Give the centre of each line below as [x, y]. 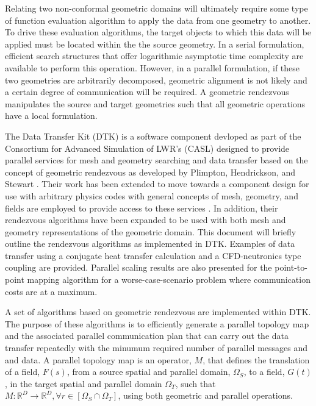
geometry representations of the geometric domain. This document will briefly [151, 231]
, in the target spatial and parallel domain [84, 383]
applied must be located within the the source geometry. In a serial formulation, [155, 44]
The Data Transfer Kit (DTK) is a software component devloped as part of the [153, 136]
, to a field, [264, 372]
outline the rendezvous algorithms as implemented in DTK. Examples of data [150, 244]
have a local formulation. [51, 116]
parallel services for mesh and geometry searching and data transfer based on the [156, 160]
